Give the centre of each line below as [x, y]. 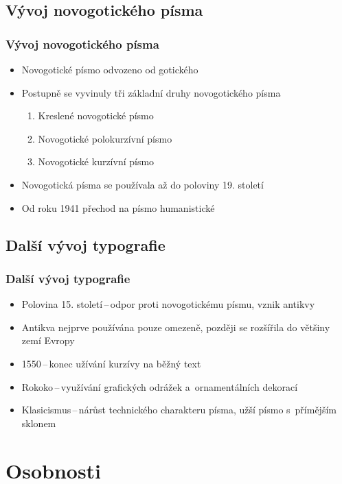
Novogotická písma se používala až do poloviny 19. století [142, 184]
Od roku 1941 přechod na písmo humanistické [118, 207]
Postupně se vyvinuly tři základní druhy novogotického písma [151, 92]
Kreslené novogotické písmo [96, 116]
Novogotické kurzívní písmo [96, 161]
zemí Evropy [48, 340]
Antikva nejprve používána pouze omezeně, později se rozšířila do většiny [176, 327]
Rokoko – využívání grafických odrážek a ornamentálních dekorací [160, 386]
